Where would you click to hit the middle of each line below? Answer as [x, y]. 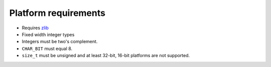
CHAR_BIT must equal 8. [47, 48]
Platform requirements [57, 13]
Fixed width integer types [48, 34]
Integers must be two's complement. [60, 42]
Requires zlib [35, 28]
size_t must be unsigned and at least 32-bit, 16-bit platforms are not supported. [106, 56]
